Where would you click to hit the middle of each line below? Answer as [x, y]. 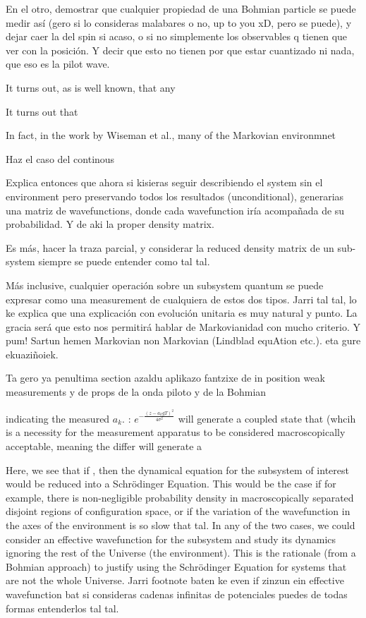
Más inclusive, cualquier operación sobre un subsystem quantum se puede [165, 285]
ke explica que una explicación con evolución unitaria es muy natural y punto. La [182, 313]
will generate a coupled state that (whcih [267, 418]
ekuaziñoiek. [32, 354]
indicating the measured [58, 418]
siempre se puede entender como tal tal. [124, 261]
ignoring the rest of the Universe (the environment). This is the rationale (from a [181, 553]
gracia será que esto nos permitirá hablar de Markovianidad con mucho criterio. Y [183, 326]
